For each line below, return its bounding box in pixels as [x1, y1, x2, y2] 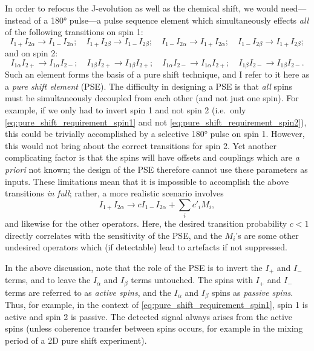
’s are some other [235, 229, 299, 241]
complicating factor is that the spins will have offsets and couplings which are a [5, 151, 299, 164]
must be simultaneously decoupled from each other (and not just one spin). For [5, 92, 299, 104]
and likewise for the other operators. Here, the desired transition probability [5, 217, 287, 230]
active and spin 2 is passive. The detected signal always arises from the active [5, 310, 293, 323]
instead [5, 13, 31, 26]
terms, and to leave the [5, 273, 91, 286]
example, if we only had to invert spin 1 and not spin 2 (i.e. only [5, 104, 246, 116]
